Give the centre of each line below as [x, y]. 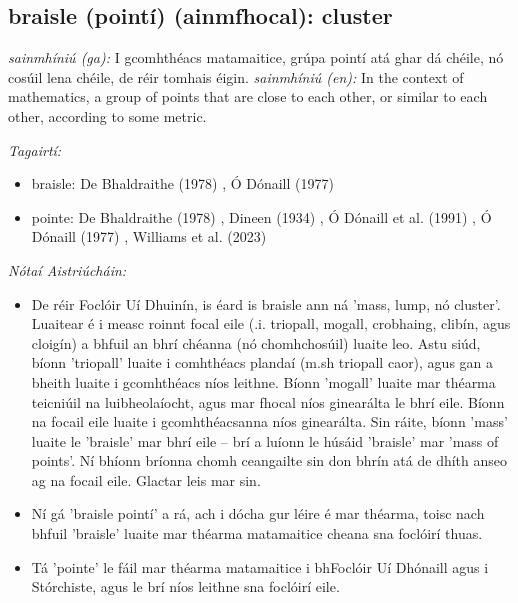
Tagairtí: [35, 149]
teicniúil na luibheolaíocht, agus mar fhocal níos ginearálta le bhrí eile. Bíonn [268, 401]
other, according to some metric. [107, 115]
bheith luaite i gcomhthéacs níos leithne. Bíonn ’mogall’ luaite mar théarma [263, 381]
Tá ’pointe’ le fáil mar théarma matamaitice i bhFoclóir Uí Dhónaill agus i [260, 566]
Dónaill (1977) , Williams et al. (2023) [149, 236]
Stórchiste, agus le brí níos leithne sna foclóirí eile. [185, 586]
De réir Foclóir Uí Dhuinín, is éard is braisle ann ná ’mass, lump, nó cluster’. [266, 303]
